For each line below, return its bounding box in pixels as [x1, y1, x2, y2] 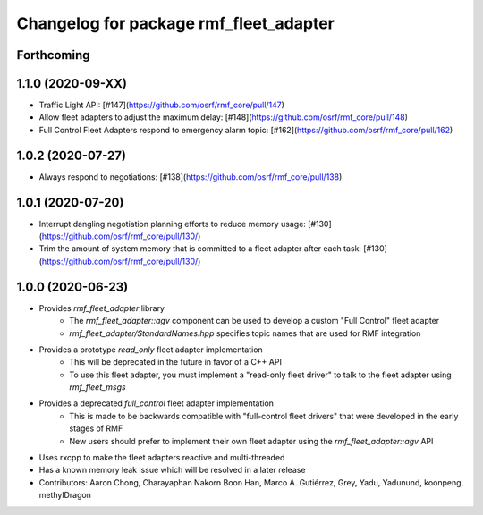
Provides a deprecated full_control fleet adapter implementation [38, 398, 275, 409]
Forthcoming [16, 47, 90, 63]
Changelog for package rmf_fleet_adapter [16, 13, 335, 33]
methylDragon [38, 490, 91, 501]
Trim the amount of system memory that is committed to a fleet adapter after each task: [38, 243, 362, 254]
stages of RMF [69, 423, 123, 434]
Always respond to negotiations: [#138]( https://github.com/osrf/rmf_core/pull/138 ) [38, 171, 343, 182]
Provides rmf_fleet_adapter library [38, 302, 165, 313]
